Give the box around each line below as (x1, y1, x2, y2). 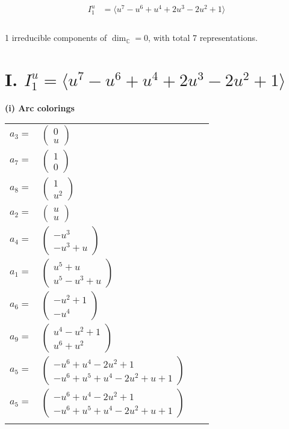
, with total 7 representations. (148, 31, 258, 44)
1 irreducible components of (5, 31, 107, 44)
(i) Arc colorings (5, 101, 75, 114)
